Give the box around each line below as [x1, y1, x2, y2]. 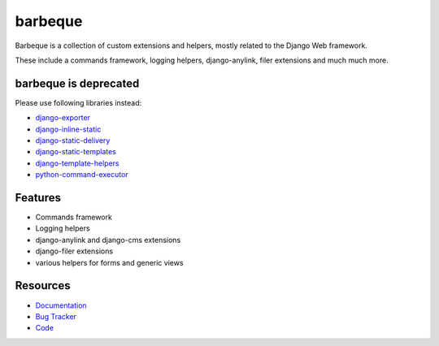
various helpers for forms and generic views [35, 257, 184, 267]
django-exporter [35, 113, 91, 123]
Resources [15, 279, 71, 292]
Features [15, 191, 61, 205]
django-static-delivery [35, 136, 111, 145]
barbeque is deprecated [15, 76, 140, 90]
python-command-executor [35, 170, 129, 179]
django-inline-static [35, 124, 102, 134]
